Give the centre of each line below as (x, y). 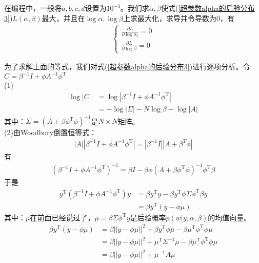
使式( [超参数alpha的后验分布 (208, 8)
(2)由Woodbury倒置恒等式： (51, 132)
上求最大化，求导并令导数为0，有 (178, 18)
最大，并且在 (63, 18)
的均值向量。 (230, 217)
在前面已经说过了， (62, 217)
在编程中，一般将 (33, 8)
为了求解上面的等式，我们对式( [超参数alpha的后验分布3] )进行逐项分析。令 (127, 67)
